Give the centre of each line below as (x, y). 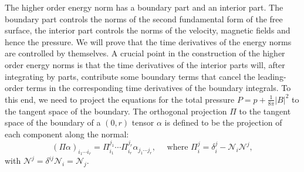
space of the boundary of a (53, 122)
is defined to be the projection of (223, 122)
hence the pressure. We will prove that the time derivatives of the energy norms (148, 41)
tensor (143, 122)
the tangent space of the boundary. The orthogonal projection (116, 111)
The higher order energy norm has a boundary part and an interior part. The (144, 7)
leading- (272, 76)
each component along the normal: (67, 134)
